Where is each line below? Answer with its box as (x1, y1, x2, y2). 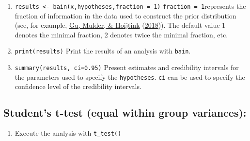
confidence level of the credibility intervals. (15, 81, 141, 91)
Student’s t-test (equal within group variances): (3, 105, 247, 120)
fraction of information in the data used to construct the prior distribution (15, 10, 236, 20)
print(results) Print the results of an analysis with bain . (15, 46, 191, 56)
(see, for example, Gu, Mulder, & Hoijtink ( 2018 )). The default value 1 (15, 20, 226, 30)
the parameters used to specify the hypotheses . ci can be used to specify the (15, 71, 245, 82)
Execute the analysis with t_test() (15, 128, 122, 138)
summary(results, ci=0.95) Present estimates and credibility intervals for (15, 62, 239, 72)
